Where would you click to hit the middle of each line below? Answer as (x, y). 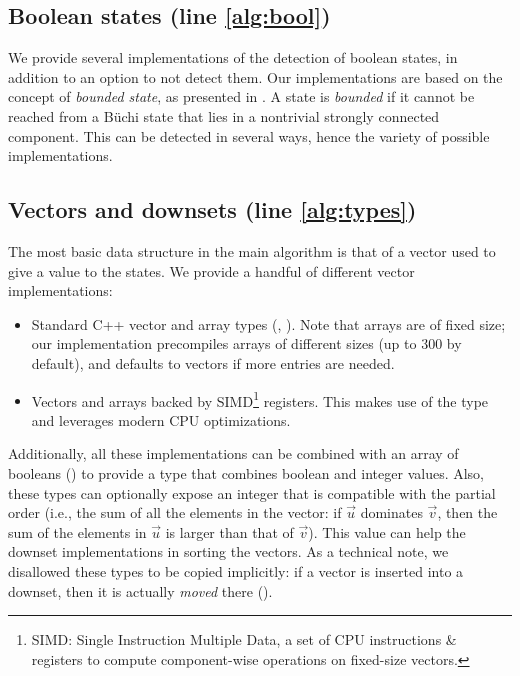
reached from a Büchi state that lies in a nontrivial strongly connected (224, 115)
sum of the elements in (77, 531)
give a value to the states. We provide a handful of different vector (211, 270)
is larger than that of (229, 531)
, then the (467, 512)
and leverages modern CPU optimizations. (161, 419)
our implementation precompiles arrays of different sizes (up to (224, 343)
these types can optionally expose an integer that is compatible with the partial (252, 492)
